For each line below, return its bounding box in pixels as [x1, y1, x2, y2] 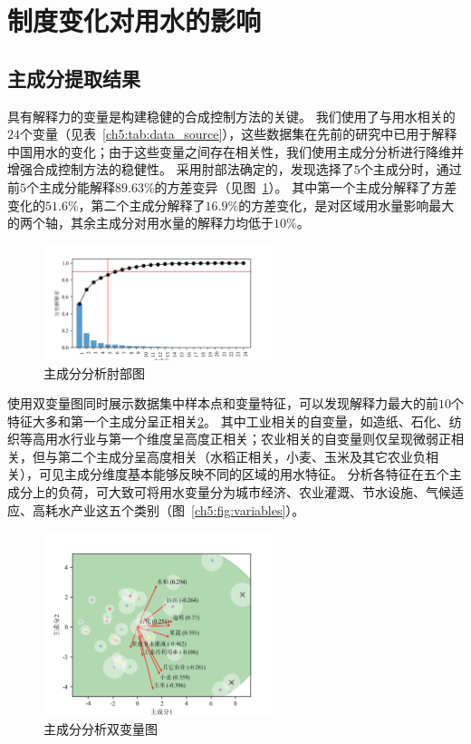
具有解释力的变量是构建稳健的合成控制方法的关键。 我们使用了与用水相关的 [7, 106, 456, 125]
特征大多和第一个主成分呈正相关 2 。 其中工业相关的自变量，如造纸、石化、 [7, 411, 449, 430]
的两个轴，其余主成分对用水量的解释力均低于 [7, 213, 274, 232]
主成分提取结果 [7, 64, 140, 92]
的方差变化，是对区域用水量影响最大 [238, 195, 455, 214]
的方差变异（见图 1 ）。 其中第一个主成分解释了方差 [154, 177, 457, 196]
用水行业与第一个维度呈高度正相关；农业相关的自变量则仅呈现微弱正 [44, 429, 451, 448]
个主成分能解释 [26, 177, 115, 196]
